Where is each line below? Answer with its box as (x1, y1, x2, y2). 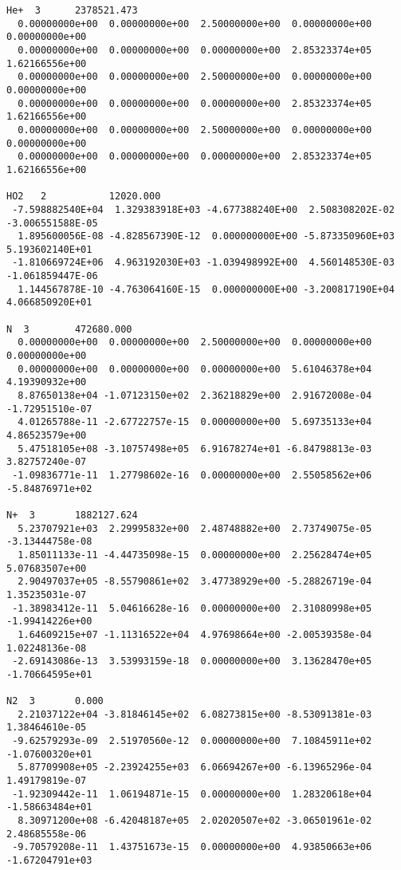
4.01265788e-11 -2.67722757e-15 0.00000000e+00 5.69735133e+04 (18, 416, 372, 428)
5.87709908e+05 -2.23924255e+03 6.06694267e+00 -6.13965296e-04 (18, 762, 372, 774)
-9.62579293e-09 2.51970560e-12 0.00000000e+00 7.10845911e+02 (12, 735, 372, 747)
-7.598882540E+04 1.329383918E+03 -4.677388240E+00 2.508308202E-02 (12, 203, 395, 215)
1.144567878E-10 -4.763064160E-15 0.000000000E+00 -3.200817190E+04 (18, 283, 395, 295)
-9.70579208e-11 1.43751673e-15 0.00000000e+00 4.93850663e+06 (12, 841, 372, 853)
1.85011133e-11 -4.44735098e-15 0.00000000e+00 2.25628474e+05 (18, 549, 372, 561)
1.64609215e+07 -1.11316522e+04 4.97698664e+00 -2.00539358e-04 (18, 628, 372, 640)
